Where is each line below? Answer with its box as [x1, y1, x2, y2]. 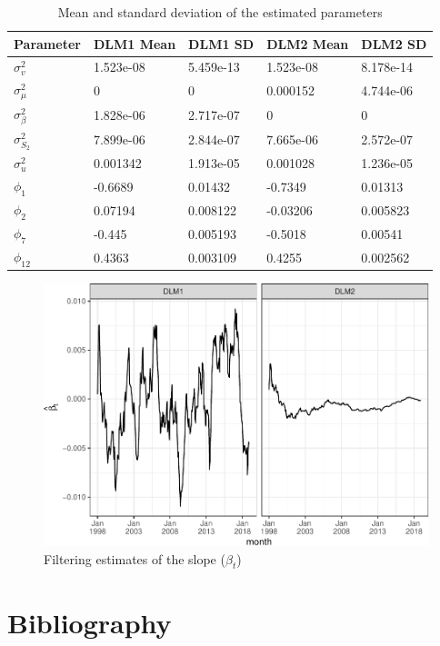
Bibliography [7, 603, 172, 641]
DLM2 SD [361, 34, 427, 53]
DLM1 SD [188, 34, 255, 53]
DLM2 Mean [266, 34, 349, 53]
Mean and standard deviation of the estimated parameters [57, 3, 383, 21]
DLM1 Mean [93, 34, 176, 53]
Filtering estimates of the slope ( [44, 549, 225, 568]
